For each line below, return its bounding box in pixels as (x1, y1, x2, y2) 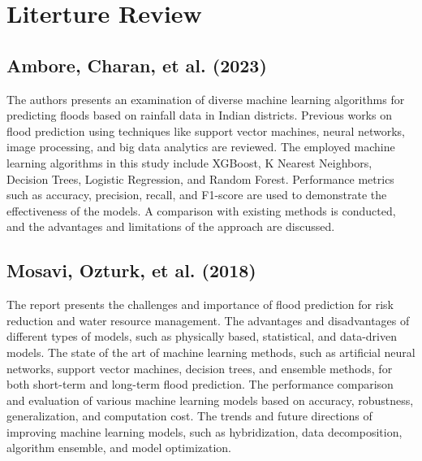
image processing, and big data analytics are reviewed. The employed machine (6, 138, 395, 155)
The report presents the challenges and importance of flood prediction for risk (6, 296, 394, 313)
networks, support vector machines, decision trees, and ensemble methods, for (6, 359, 393, 376)
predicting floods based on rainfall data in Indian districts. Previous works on (6, 107, 392, 124)
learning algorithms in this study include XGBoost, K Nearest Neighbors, (6, 154, 372, 171)
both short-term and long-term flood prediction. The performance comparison (6, 376, 394, 393)
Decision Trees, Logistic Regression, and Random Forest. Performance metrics (6, 170, 394, 187)
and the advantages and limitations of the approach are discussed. (6, 218, 335, 235)
